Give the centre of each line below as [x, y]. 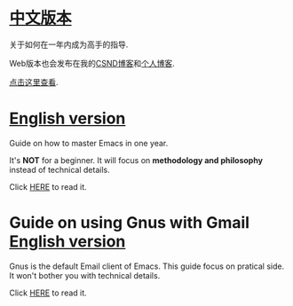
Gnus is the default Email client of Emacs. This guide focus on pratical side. [147, 266]
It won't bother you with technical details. [85, 275]
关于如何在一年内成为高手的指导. [69, 44]
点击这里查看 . [34, 82]
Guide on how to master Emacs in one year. [89, 143]
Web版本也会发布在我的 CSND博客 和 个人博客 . [92, 63]
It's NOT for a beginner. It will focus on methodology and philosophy [136, 160]
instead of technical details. [59, 169]
